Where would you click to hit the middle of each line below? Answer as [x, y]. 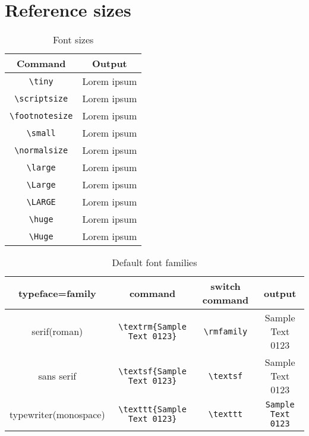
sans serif [57, 376]
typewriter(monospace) [57, 414]
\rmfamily [226, 331]
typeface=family [57, 293]
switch [226, 286]
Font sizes [73, 40]
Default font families [154, 263]
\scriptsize [41, 98]
